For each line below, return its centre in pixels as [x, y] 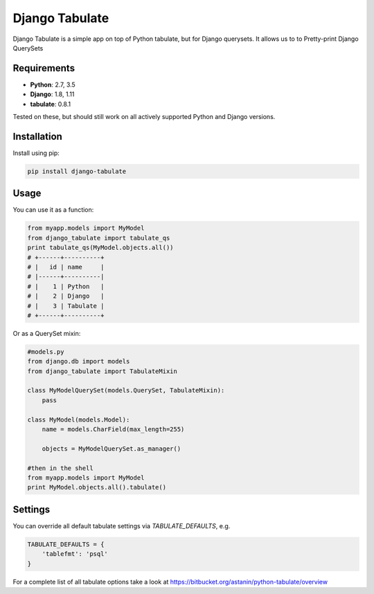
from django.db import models [79, 361]
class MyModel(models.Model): [79, 420]
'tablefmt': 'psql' [75, 554]
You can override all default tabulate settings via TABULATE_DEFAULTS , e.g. [122, 525]
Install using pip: [36, 153]
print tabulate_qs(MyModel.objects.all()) [100, 248]
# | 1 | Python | [66, 286]
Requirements [44, 68]
